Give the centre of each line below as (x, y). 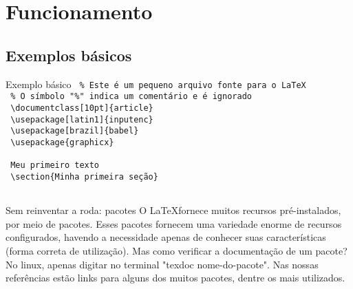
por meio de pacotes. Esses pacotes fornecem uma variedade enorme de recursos (174, 223)
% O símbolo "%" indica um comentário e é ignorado (131, 97)
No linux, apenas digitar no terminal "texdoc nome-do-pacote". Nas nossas (162, 264)
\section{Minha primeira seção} (84, 176)
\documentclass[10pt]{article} (82, 108)
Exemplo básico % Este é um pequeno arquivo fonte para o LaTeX (156, 84)
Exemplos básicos (69, 55)
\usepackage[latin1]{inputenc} (82, 119)
